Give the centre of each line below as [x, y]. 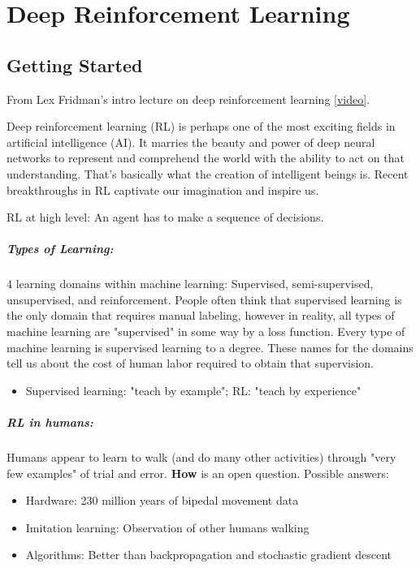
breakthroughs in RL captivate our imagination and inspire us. [163, 189]
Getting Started [75, 65]
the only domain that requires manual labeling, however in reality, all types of [201, 315]
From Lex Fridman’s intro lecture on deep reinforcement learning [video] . [188, 99]
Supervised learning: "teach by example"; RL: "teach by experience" [193, 390]
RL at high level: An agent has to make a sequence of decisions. [165, 217]
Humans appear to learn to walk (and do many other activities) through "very [201, 457]
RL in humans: [50, 422]
